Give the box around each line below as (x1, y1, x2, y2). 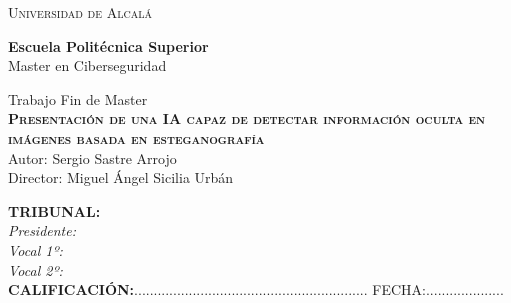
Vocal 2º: (8, 259, 63, 280)
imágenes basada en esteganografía (8, 127, 265, 148)
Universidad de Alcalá (8, 2, 152, 22)
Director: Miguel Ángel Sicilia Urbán (8, 167, 234, 188)
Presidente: (8, 220, 76, 241)
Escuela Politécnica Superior (8, 35, 209, 56)
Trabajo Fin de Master (8, 88, 148, 109)
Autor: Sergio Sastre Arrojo (8, 147, 177, 168)
